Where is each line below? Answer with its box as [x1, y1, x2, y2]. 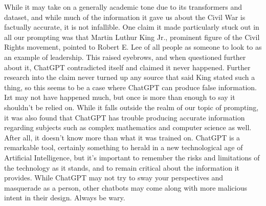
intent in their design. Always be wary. [4, 192, 125, 203]
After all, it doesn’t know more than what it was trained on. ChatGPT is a [4, 132, 240, 142]
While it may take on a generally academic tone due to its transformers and [4, 2, 242, 12]
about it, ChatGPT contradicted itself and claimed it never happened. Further [4, 61, 251, 72]
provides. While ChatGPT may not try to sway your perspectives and [4, 172, 224, 183]
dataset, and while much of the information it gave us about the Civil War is [4, 11, 246, 22]
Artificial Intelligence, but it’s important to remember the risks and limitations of [4, 152, 260, 162]
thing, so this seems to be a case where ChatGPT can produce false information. [4, 81, 257, 92]
